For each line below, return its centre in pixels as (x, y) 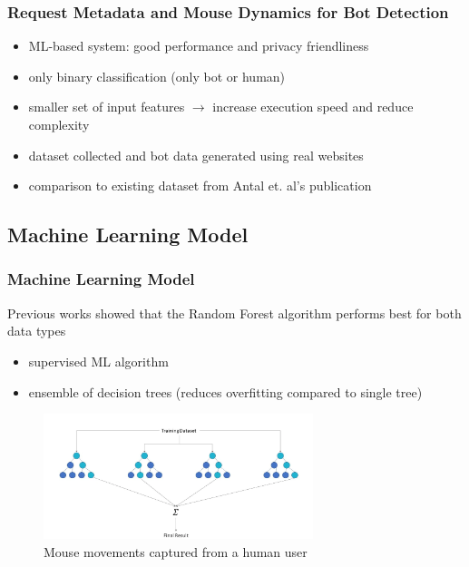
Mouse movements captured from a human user (176, 552)
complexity (59, 124)
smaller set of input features (107, 107)
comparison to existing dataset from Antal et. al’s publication (200, 186)
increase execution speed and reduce (313, 107)
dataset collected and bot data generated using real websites (196, 155)
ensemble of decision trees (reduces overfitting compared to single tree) (225, 391)
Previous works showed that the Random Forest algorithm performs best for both (234, 313)
